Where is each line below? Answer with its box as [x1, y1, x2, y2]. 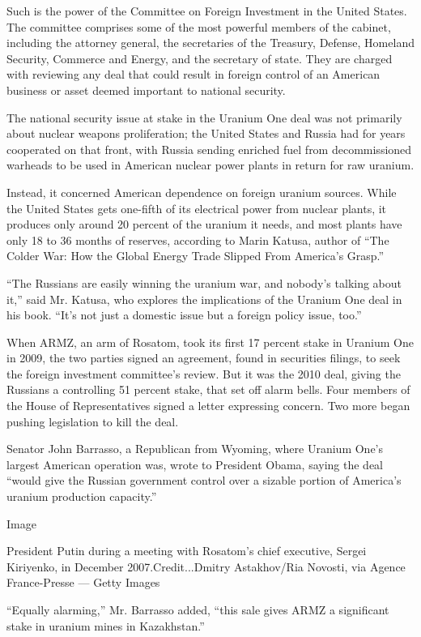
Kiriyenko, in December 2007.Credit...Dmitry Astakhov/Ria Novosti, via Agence [6, 558, 406, 575]
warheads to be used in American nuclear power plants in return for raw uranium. [6, 156, 415, 173]
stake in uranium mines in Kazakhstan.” [6, 617, 205, 634]
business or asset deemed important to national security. [6, 81, 286, 98]
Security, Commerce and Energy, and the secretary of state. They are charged [6, 49, 393, 66]
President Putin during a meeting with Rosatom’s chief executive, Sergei [6, 542, 367, 559]
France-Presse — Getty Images [6, 574, 160, 591]
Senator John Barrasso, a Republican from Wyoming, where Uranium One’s [6, 440, 384, 457]
